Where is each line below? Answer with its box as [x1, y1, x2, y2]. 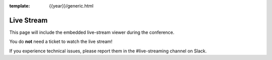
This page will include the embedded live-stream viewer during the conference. [9, 29, 175, 35]
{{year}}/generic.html [49, 3, 94, 9]
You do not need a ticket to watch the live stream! [9, 38, 113, 45]
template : [9, 3, 30, 9]
